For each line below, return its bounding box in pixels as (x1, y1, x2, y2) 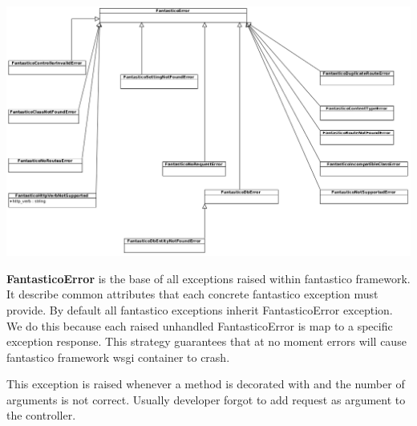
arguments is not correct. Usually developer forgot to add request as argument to (6, 391, 406, 408)
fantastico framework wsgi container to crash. (6, 348, 230, 365)
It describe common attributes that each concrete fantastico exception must (6, 286, 379, 302)
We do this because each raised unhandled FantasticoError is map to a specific (6, 317, 393, 334)
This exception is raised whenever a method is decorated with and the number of (6, 375, 405, 392)
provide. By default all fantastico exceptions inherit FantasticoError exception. (6, 301, 393, 318)
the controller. (6, 407, 76, 424)
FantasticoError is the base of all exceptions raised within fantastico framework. (6, 270, 411, 286)
